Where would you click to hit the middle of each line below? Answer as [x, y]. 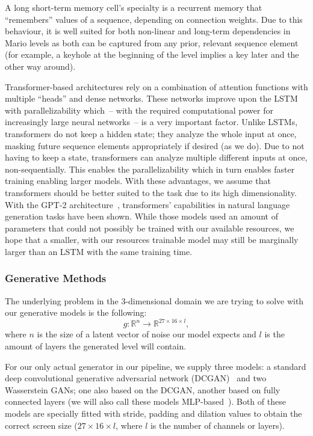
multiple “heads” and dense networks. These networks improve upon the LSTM [151, 98]
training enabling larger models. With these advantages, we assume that [138, 181]
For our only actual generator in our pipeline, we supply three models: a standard [156, 366]
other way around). [40, 66]
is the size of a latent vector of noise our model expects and [147, 334]
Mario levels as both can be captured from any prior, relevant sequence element [152, 42]
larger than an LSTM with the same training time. [99, 251]
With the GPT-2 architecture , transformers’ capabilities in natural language [147, 204]
